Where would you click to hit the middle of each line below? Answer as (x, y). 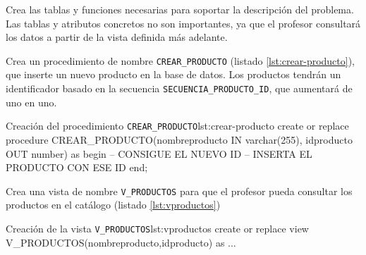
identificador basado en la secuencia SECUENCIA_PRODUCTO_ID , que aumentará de (179, 88)
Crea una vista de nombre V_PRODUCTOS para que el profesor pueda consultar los (179, 191)
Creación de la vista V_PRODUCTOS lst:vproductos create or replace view (157, 228)
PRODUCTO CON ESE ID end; (77, 167)
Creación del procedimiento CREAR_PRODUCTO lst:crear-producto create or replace (177, 126)
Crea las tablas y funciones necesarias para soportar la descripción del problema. (180, 9)
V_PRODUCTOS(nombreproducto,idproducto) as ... (121, 242)
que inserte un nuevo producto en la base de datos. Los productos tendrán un (173, 74)
